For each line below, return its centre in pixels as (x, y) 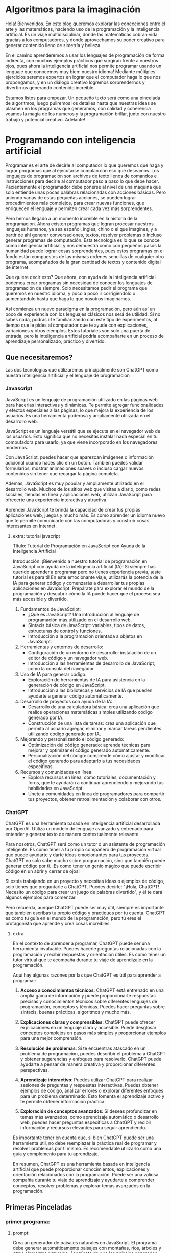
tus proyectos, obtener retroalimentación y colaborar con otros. (95, 799)
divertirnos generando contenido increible (50, 87)
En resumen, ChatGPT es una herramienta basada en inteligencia (81, 1164)
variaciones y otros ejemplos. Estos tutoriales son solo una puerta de (78, 330)
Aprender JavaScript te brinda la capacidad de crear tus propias (73, 509)
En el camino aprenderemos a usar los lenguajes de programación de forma (85, 55)
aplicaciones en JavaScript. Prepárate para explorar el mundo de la (83, 588)
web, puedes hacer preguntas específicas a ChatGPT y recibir (86, 1122)
